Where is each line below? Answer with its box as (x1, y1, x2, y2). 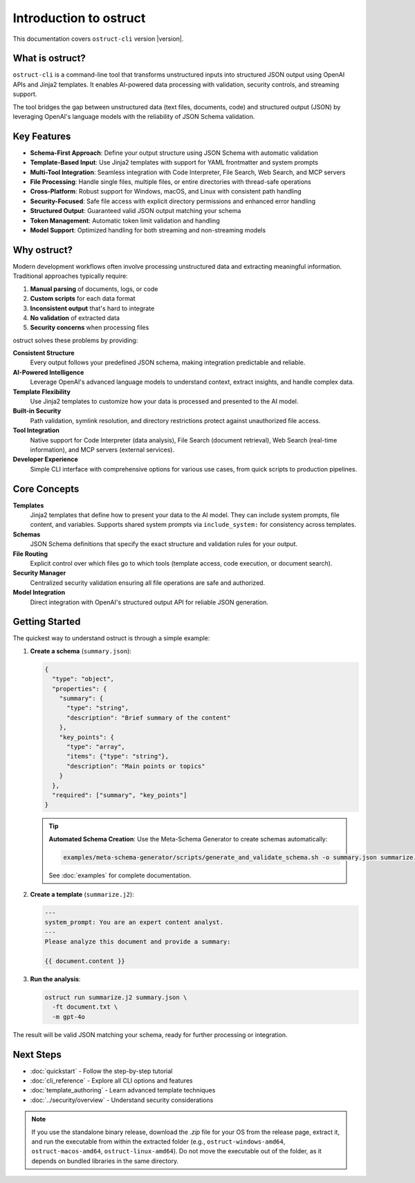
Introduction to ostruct (12, 10, 146, 26)
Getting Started (12, 616, 81, 628)
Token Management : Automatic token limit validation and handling (30, 216, 221, 225)
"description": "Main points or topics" (66, 762, 205, 770)
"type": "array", (66, 743, 126, 750)
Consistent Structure (12, 349, 75, 357)
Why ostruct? (12, 244, 73, 256)
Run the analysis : (30, 975, 81, 983)
